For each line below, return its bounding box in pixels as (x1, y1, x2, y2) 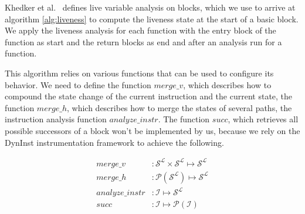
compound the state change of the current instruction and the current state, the (5, 90, 293, 102)
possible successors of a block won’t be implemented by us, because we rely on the (5, 124, 300, 136)
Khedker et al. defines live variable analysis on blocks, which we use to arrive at (5, 1, 296, 13)
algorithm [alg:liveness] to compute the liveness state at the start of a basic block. (5, 12, 299, 25)
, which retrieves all (228, 113, 299, 125)
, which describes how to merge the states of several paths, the (66, 101, 292, 113)
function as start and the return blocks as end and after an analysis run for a (5, 35, 282, 48)
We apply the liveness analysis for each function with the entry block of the (5, 24, 276, 36)
